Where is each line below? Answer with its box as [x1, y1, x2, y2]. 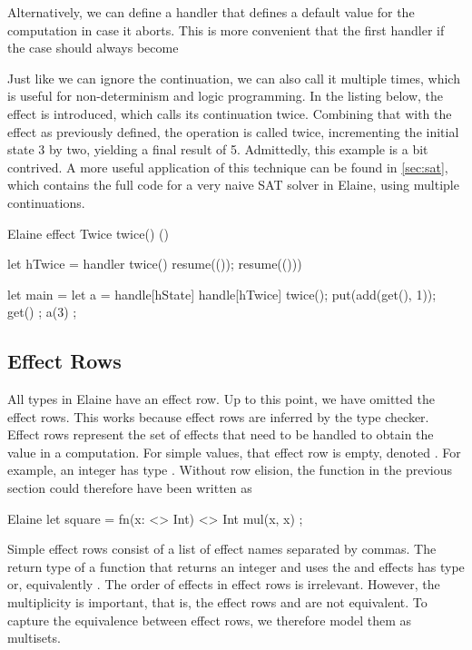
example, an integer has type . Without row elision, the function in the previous [7, 460, 452, 479]
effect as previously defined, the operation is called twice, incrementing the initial [7, 122, 459, 141]
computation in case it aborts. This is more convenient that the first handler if [7, 20, 445, 39]
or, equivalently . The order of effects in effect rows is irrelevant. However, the [7, 575, 440, 594]
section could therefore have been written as [7, 478, 252, 497]
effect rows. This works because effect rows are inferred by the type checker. [7, 407, 429, 426]
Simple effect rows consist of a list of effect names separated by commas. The [7, 539, 437, 558]
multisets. [7, 628, 61, 647]
